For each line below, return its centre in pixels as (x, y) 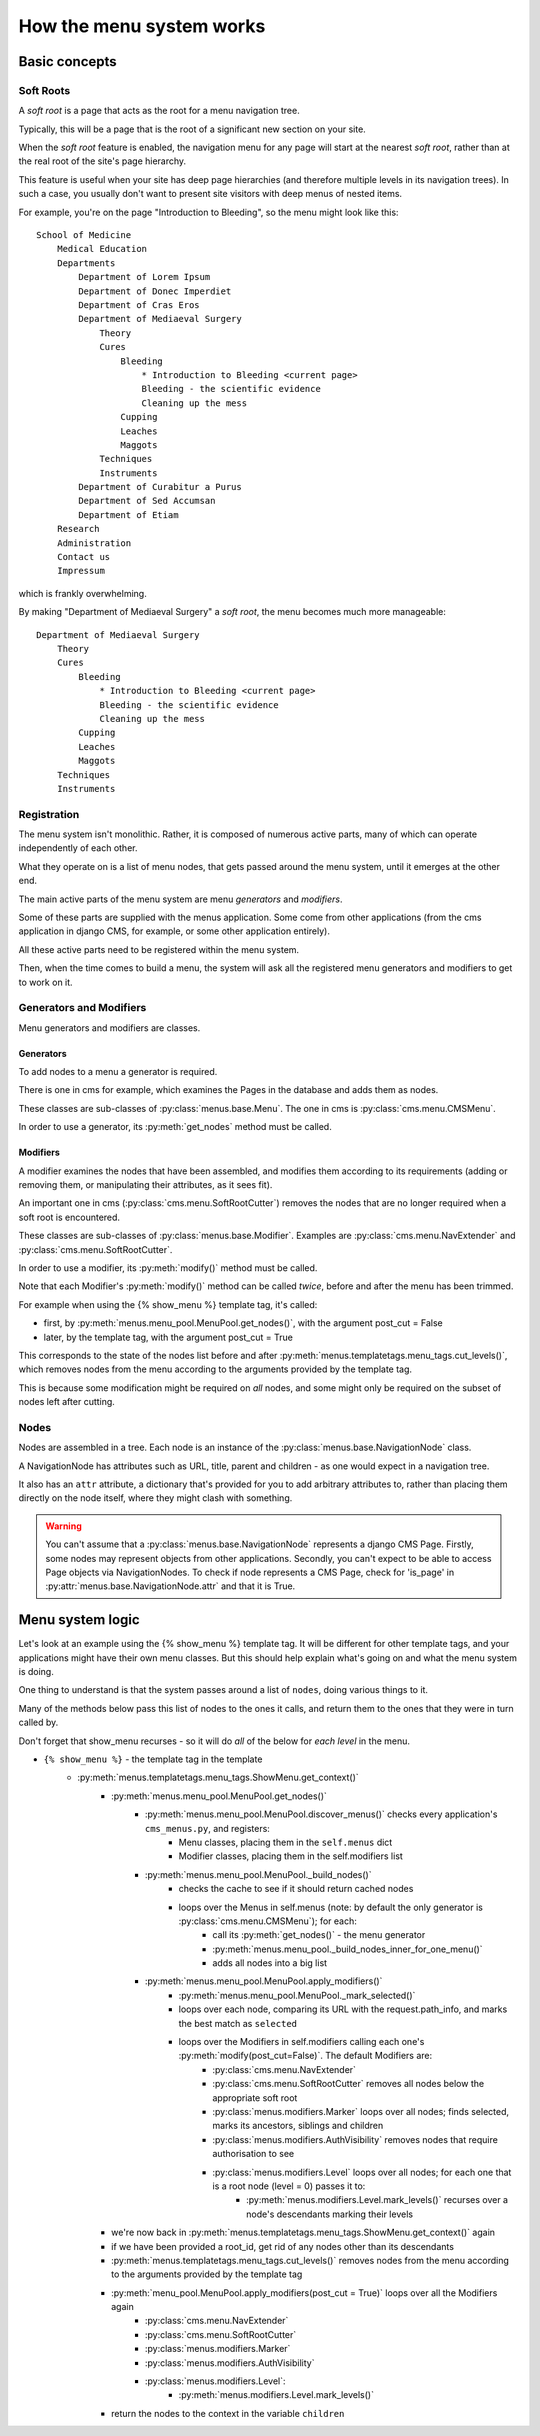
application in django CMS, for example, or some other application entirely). (174, 931)
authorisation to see (253, 2154)
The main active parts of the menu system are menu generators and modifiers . (181, 899)
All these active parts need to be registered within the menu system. (159, 949)
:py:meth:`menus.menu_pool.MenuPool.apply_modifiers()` (264, 1981)
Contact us (83, 557)
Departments (86, 263)
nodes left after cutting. (66, 1402)
